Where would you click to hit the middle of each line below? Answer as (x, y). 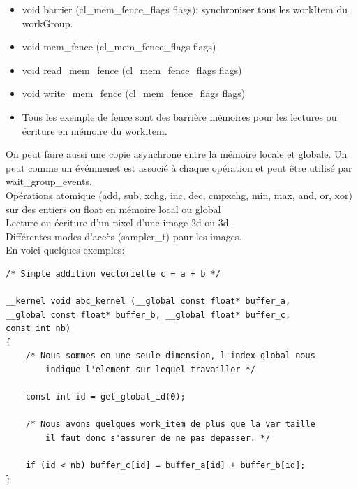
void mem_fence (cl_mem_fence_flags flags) (119, 46)
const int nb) (38, 329)
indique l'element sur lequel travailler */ (150, 370)
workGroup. (47, 23)
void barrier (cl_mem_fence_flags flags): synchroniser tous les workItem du (185, 9)
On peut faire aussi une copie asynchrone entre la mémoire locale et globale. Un (177, 154)
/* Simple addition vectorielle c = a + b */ (113, 273)
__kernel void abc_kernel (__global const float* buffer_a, (148, 301)
